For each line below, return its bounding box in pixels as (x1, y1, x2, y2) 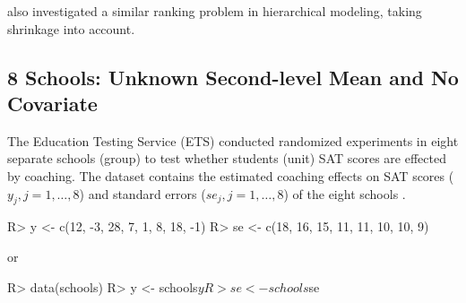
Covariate (7, 89, 98, 117)
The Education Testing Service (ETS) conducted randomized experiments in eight (7, 131, 459, 150)
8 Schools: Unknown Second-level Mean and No (7, 63, 459, 91)
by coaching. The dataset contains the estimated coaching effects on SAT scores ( (7, 166, 454, 185)
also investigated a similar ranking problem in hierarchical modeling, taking (7, 2, 422, 20)
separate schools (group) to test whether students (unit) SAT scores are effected (7, 149, 446, 168)
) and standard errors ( (79, 184, 206, 203)
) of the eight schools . (283, 184, 406, 203)
